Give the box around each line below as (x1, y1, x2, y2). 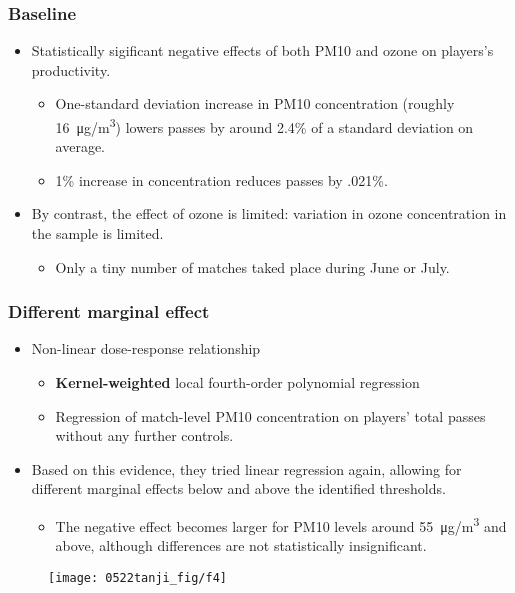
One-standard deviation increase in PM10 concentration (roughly (55, 93, 455, 114)
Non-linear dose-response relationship (31, 338, 261, 359)
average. (55, 136, 106, 157)
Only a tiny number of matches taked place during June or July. (55, 256, 450, 277)
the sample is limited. (31, 223, 164, 244)
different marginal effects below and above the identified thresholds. (31, 478, 446, 499)
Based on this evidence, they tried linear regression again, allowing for (31, 458, 462, 479)
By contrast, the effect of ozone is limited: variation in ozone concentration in (31, 203, 507, 224)
